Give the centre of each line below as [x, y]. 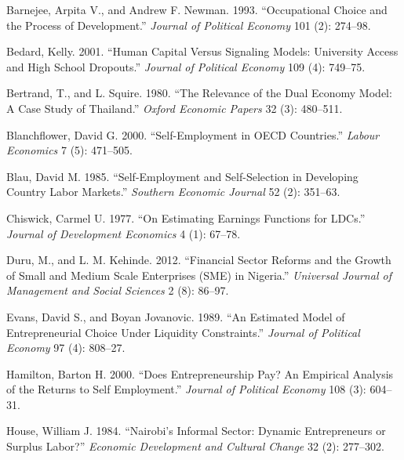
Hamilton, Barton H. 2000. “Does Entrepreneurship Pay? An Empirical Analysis [200, 373]
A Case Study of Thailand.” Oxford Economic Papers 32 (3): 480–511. [175, 108]
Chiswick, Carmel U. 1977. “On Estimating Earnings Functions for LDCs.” [186, 217]
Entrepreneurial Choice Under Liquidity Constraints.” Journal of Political [183, 332]
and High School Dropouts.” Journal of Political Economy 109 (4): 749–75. [186, 66]
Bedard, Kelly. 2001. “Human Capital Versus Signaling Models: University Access [202, 51]
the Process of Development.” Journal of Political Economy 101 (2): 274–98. [189, 25]
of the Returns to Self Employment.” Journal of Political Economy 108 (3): [186, 389]
